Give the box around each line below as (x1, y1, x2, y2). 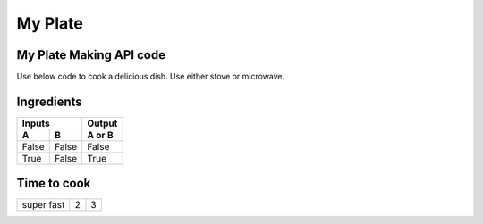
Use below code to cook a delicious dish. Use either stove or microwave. (16, 71, 285, 82)
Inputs (21, 117, 50, 129)
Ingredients (16, 94, 82, 109)
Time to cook (16, 176, 91, 191)
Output (87, 117, 118, 129)
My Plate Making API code (16, 47, 165, 62)
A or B (87, 129, 114, 141)
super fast (21, 199, 65, 212)
